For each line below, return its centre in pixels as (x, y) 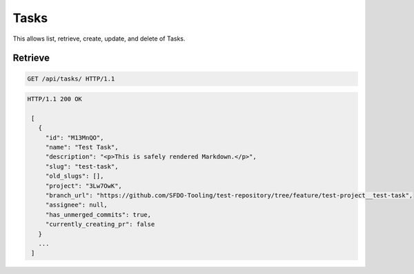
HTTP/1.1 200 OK (55, 99)
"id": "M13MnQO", (75, 137)
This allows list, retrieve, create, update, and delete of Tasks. (99, 39)
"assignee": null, (77, 205)
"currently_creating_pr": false (100, 224)
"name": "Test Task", (82, 147)
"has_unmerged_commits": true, (98, 214)
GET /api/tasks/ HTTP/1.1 (71, 78)
